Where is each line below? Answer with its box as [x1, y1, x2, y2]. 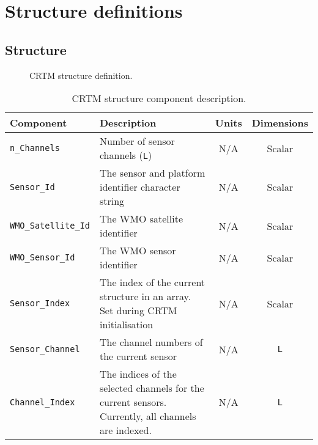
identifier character [99, 180, 180, 194]
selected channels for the [99, 381, 204, 395]
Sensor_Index [10, 298, 70, 309]
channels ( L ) [99, 148, 152, 163]
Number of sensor [99, 134, 175, 149]
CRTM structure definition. [29, 68, 133, 81]
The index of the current [99, 275, 205, 290]
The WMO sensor [99, 243, 176, 258]
